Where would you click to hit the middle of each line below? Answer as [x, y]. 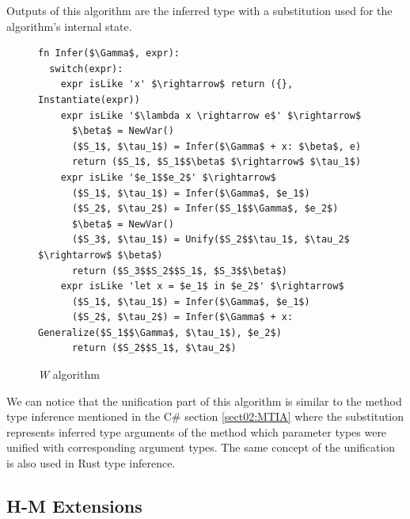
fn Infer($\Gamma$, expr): [109, 53]
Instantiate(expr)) [89, 99]
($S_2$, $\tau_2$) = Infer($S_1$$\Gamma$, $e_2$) [205, 209]
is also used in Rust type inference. [91, 463]
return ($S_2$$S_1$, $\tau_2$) [154, 348]
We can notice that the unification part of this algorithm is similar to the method [204, 401]
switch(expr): [86, 69]
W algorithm [69, 374]
